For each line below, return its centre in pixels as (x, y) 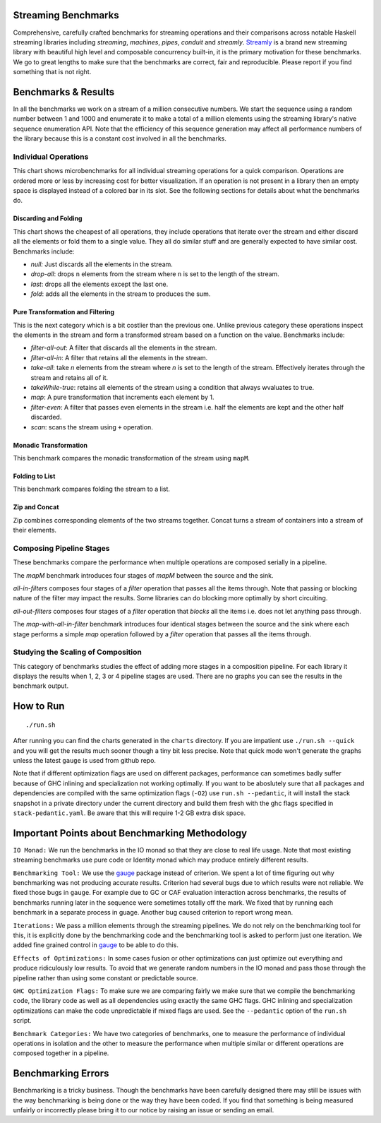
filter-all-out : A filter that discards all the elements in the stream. (124, 348)
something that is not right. (52, 72)
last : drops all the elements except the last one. (99, 284)
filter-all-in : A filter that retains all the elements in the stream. (119, 357)
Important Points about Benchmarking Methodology (130, 833)
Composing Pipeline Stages (61, 548)
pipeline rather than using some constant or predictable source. (105, 978)
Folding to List (34, 476)
